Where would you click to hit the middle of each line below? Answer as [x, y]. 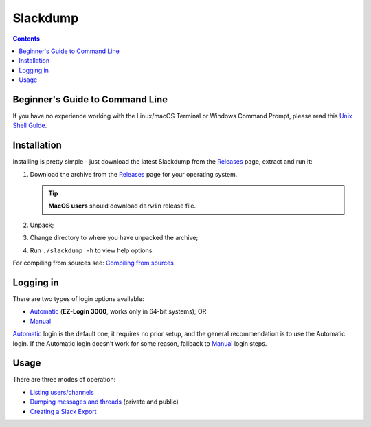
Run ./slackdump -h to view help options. [92, 250]
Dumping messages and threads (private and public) [104, 402]
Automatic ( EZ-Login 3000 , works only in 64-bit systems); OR [118, 311]
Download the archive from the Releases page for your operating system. [134, 174]
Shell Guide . [30, 125]
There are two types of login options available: [78, 298]
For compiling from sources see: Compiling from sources [93, 263]
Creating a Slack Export [63, 411]
